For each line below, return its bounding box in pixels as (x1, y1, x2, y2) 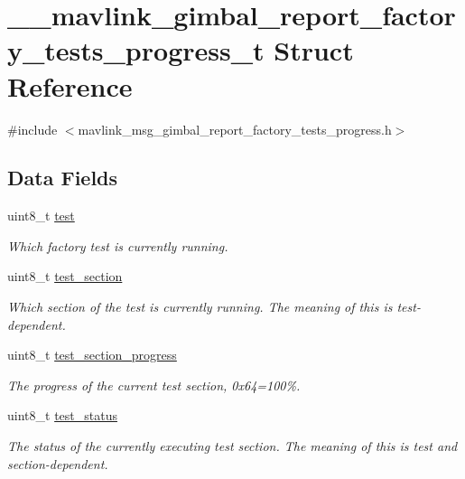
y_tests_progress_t (7, 32, 265, 69)
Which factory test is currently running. (7, 236, 228, 255)
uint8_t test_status (7, 406, 117, 425)
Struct (274, 32, 354, 69)
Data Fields (7, 164, 118, 192)
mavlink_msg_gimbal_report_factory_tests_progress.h (78, 119, 392, 138)
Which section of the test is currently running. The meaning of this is (7, 297, 393, 316)
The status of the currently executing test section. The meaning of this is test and (7, 437, 458, 456)
